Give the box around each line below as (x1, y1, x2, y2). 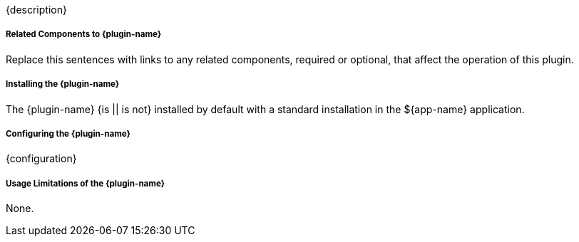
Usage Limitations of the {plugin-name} (6, 178, 165, 189)
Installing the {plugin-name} (6, 79, 120, 90)
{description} (6, 4, 67, 16)
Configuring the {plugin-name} (6, 128, 131, 139)
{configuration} (6, 152, 77, 165)
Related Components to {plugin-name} (6, 29, 162, 40)
